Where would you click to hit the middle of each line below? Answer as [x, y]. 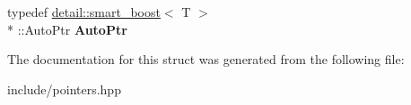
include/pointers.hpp [64, 89]
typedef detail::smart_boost [84, 12]
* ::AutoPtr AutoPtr [67, 29]
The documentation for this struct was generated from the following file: [206, 59]
